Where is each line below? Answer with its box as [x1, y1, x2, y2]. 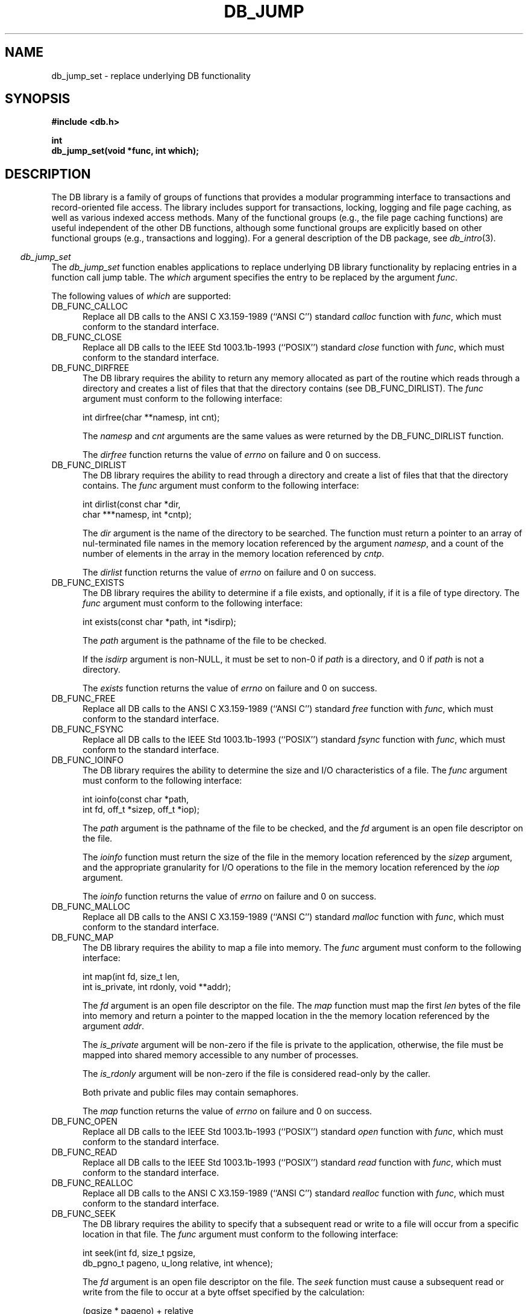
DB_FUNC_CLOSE [51, 332, 122, 343]
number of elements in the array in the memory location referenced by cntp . [83, 548, 385, 559]
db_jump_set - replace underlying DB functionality [51, 70, 251, 81]
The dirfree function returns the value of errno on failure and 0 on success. [83, 449, 381, 460]
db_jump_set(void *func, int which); [51, 145, 200, 156]
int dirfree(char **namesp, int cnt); [83, 412, 220, 423]
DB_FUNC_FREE [51, 693, 116, 704]
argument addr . [83, 1021, 145, 1032]
